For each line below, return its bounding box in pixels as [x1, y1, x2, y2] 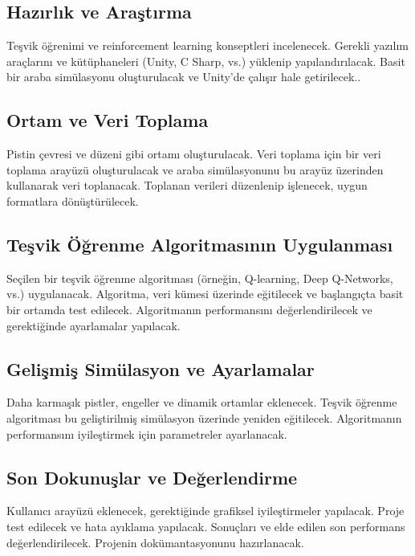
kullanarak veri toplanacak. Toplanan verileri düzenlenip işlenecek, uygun [6, 177, 368, 194]
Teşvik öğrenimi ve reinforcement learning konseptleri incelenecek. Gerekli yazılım [6, 37, 409, 54]
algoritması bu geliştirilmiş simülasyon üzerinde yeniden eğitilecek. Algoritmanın [6, 409, 402, 426]
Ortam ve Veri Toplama [6, 108, 209, 133]
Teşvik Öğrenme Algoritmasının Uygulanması [6, 231, 393, 256]
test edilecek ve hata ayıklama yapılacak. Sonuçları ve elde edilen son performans [6, 517, 405, 534]
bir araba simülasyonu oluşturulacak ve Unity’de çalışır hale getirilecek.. [6, 68, 361, 85]
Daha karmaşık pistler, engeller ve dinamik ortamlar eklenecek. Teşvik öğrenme [6, 394, 397, 411]
